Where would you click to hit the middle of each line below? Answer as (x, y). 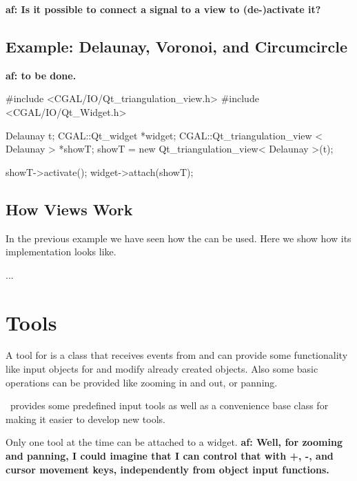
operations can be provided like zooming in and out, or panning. (142, 382)
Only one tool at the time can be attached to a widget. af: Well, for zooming (174, 442)
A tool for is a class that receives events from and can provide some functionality (177, 355)
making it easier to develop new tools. (85, 419)
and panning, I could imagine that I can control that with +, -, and (170, 456)
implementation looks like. (61, 252)
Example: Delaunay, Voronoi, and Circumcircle (176, 46)
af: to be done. (41, 75)
